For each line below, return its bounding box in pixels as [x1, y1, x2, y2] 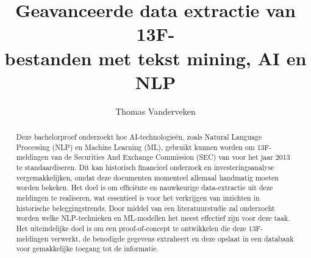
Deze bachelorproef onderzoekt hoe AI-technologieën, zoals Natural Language [16, 132, 262, 142]
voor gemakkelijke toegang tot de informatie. [16, 243, 159, 254]
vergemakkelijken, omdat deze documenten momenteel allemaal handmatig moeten [16, 172, 279, 182]
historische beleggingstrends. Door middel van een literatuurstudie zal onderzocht [16, 202, 275, 213]
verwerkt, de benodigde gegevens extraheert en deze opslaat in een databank [51, 233, 294, 243]
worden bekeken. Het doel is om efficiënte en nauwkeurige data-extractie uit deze [16, 182, 273, 193]
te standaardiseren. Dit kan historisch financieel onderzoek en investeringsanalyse [16, 162, 274, 173]
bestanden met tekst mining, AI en [4, 45, 307, 70]
